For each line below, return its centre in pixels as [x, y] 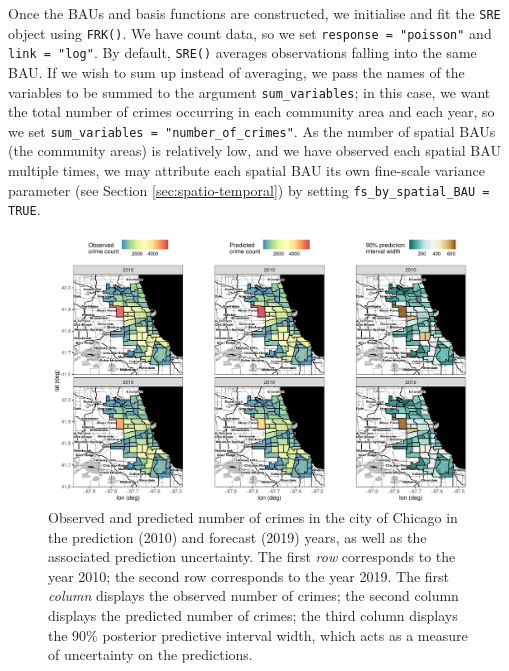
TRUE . [24, 209]
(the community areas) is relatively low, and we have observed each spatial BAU [254, 150]
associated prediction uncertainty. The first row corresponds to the [252, 556]
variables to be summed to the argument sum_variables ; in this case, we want [249, 91]
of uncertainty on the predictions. [150, 654]
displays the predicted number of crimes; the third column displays [253, 615]
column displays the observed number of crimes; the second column [253, 595]
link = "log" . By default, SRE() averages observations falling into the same [242, 52]
